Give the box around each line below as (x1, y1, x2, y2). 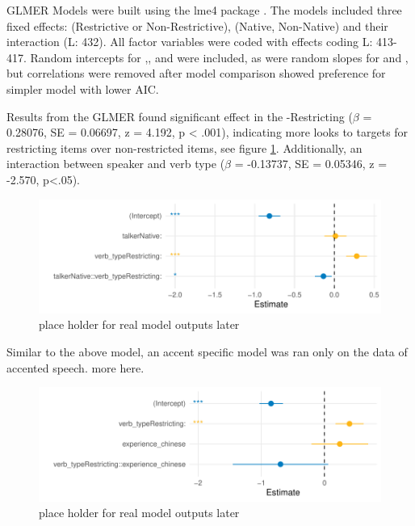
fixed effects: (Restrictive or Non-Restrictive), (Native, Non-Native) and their (6, 17, 388, 34)
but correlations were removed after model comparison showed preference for (6, 65, 386, 82)
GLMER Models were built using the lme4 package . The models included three (6, 2, 402, 18)
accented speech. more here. (6, 359, 145, 376)
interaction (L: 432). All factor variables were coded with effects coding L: (6, 33, 373, 50)
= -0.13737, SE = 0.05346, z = (234, 155, 388, 172)
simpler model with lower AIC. (6, 80, 159, 97)
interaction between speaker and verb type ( (6, 155, 225, 172)
